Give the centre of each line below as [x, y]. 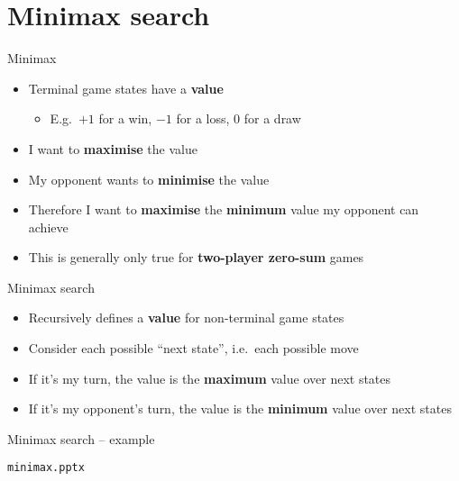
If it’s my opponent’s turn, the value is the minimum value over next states [240, 408]
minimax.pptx [46, 468]
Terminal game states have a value [126, 88]
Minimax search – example [81, 438]
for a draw [272, 118]
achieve [48, 227]
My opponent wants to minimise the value [149, 179]
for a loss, [203, 118]
